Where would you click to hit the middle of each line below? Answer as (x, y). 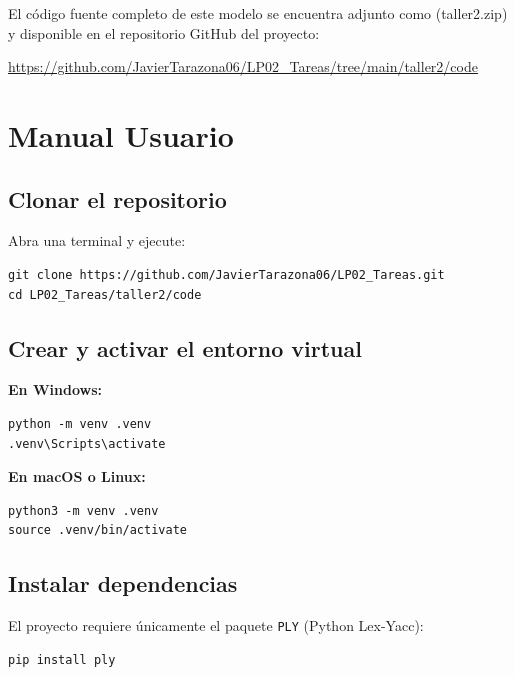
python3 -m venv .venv (83, 510)
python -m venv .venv (80, 423)
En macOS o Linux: (77, 476)
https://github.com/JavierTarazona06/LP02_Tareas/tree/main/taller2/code (243, 66)
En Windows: (55, 389)
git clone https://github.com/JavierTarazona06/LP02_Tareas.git (226, 274)
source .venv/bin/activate (97, 530)
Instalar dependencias (123, 583)
